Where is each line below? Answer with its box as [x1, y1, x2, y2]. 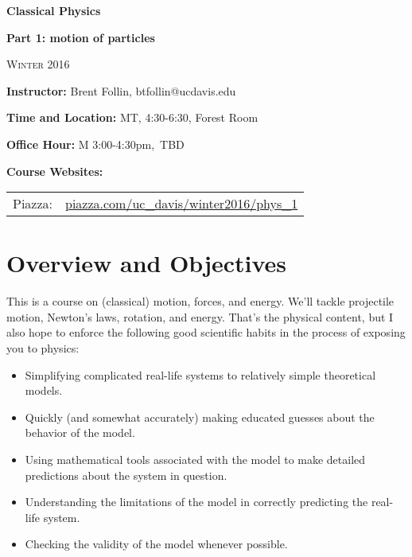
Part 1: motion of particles [6, 29, 155, 45]
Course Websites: [6, 162, 103, 179]
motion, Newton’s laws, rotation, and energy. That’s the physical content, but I [6, 308, 394, 325]
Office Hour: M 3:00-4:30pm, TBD [6, 135, 185, 152]
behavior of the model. [25, 424, 135, 441]
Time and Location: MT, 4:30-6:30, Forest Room [6, 109, 258, 126]
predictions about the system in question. [25, 466, 227, 483]
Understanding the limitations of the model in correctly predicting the [25, 493, 368, 510]
